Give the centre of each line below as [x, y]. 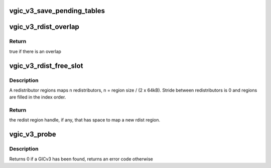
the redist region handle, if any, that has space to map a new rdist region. [85, 120]
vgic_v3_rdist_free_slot [46, 66]
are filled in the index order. [38, 97]
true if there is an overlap [35, 51]
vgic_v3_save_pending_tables [57, 11]
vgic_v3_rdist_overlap [44, 27]
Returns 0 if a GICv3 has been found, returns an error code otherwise [81, 159]
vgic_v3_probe [33, 134]
